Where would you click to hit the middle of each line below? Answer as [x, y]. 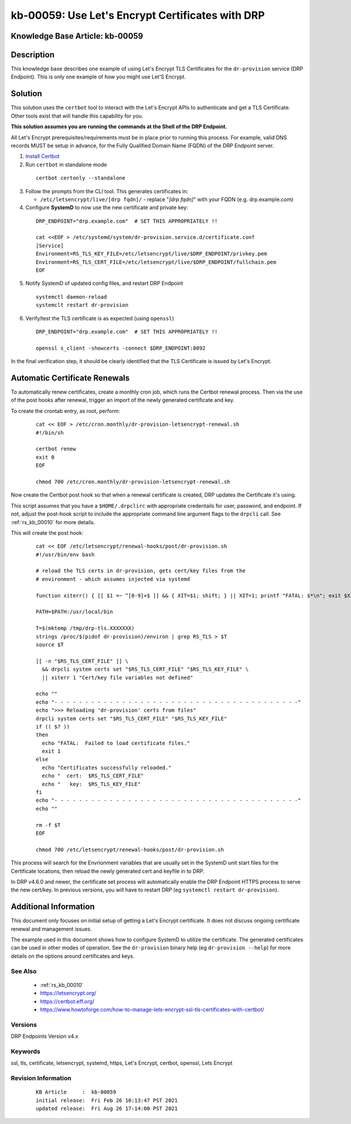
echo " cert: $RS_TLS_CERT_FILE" [93, 776]
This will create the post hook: [47, 532]
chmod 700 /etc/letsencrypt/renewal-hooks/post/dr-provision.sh [130, 850]
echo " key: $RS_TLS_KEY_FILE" [91, 784]
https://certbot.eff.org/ [67, 1001]
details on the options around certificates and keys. [73, 956]
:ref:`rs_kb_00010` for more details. [53, 522]
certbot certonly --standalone [81, 178]
